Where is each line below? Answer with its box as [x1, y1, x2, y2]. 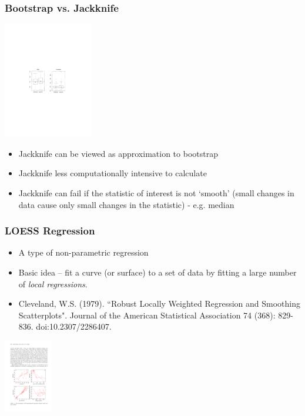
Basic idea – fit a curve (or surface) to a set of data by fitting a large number [18, 266, 297, 278]
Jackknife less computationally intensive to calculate [18, 167, 207, 179]
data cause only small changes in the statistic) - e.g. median [18, 198, 234, 210]
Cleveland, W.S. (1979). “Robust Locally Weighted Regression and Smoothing [18, 297, 301, 310]
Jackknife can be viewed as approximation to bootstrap [18, 147, 218, 159]
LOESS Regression [5, 223, 95, 238]
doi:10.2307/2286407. [36, 320, 112, 333]
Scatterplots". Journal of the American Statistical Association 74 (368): [18, 308, 276, 321]
